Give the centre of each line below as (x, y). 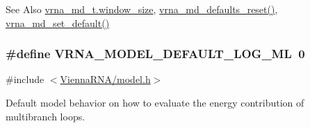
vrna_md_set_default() (58, 22)
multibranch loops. (46, 116)
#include (25, 79)
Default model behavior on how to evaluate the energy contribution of (155, 102)
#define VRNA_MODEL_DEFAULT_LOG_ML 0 (155, 54)
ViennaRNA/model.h (105, 79)
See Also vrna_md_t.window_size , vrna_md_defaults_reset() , (142, 9)
